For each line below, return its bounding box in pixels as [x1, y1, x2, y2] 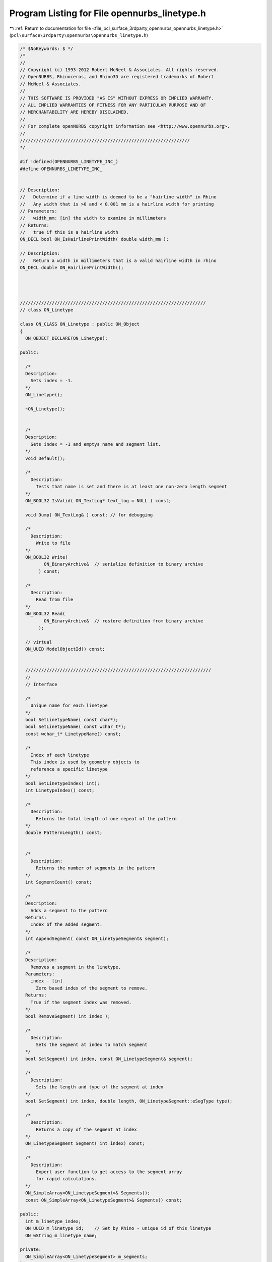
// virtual [25, 639, 52, 645]
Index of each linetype [30, 752, 89, 758]
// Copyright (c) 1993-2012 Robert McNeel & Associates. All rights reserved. [20, 67, 219, 73]
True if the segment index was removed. [30, 1000, 132, 1005]
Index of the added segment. [30, 922, 103, 927]
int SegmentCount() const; [25, 879, 92, 885]
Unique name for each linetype [30, 703, 108, 709]
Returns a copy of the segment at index [36, 1126, 137, 1132]
